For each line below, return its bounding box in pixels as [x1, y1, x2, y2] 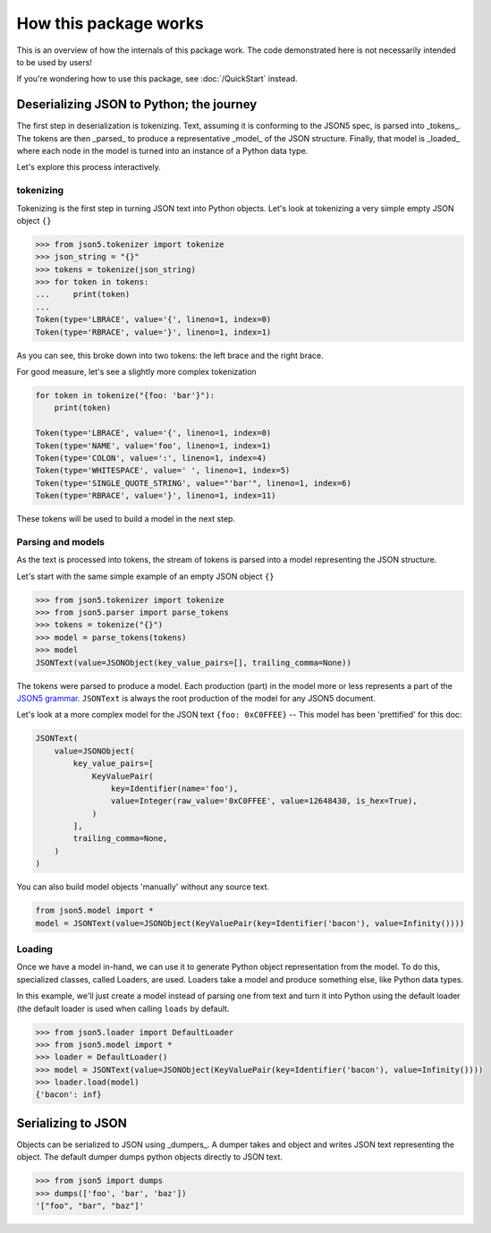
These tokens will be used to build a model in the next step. [16, 514, 236, 524]
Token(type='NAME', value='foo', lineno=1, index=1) [35, 440, 272, 451]
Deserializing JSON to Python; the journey [16, 97, 258, 112]
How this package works [16, 13, 205, 33]
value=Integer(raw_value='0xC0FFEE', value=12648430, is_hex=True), [110, 796, 418, 806]
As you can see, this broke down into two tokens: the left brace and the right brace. [16, 350, 324, 361]
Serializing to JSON [16, 1115, 127, 1131]
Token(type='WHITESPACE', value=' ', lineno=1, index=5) [35, 465, 291, 476]
